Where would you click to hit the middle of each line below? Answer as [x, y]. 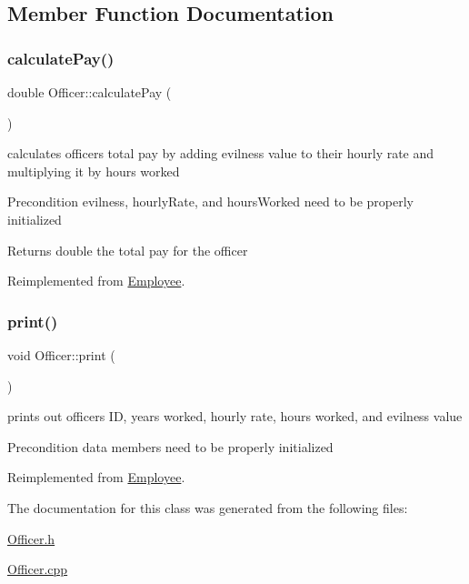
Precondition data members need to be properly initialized [170, 446]
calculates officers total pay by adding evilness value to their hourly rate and [221, 153]
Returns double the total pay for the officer [128, 250]
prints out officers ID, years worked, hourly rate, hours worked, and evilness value [235, 416]
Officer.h [31, 538]
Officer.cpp [38, 569]
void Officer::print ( [61, 354]
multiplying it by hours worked [94, 171]
